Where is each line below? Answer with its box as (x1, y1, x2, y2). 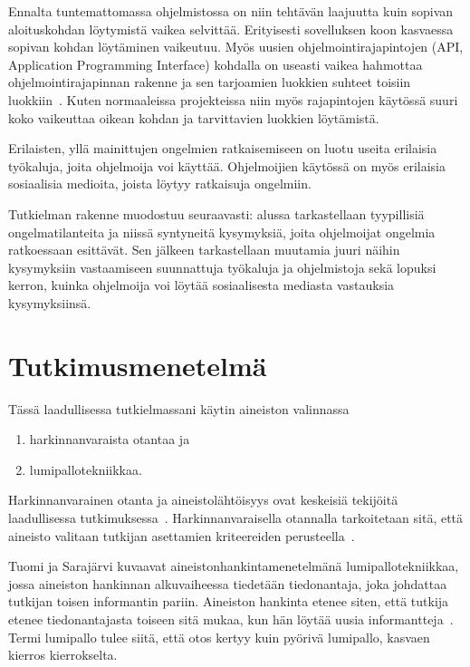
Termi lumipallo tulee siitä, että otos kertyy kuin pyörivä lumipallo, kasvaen (8, 627, 430, 646)
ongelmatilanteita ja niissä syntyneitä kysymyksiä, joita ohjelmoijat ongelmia (8, 222, 436, 241)
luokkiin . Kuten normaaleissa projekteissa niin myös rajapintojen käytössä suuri (8, 90, 458, 109)
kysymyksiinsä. (8, 293, 91, 312)
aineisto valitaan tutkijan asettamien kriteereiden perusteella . (8, 526, 355, 545)
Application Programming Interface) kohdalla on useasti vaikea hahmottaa (8, 54, 423, 73)
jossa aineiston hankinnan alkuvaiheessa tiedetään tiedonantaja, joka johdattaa (8, 574, 447, 593)
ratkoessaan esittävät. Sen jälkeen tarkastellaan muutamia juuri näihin (8, 240, 400, 259)
